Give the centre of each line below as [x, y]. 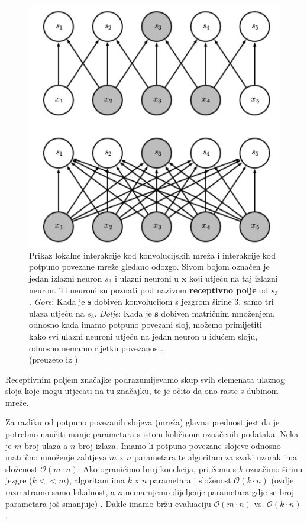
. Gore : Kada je [57, 301]
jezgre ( [19, 480]
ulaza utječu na [57, 313]
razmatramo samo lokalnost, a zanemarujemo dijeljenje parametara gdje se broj [150, 492]
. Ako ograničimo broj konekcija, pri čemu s [157, 468]
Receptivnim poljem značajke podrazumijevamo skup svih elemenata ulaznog [145, 379]
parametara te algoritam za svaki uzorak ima [216, 457]
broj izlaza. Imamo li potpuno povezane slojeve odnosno [180, 445]
